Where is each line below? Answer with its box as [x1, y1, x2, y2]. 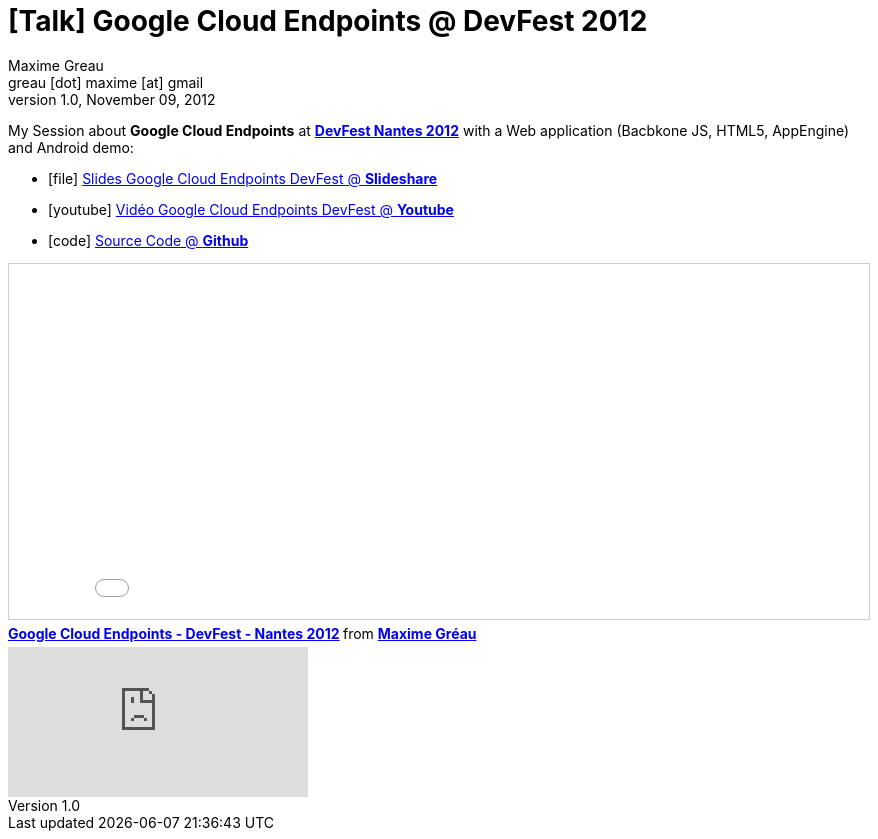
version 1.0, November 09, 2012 [8, 90, 216, 108]
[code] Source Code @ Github [48, 231, 249, 249]
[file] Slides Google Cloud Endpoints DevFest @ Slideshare [48, 169, 438, 187]
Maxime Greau [8, 56, 104, 74]
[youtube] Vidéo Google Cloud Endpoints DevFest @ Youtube [48, 200, 454, 218]
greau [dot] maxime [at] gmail [8, 73, 204, 91]
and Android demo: [8, 138, 134, 156]
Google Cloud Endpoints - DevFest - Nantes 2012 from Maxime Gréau [8, 624, 477, 642]
